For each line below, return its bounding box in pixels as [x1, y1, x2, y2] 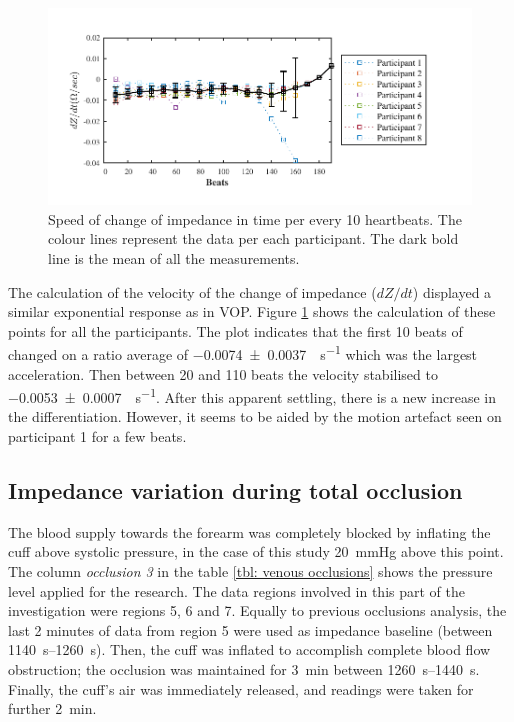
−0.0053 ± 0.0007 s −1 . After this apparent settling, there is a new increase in [8, 384, 496, 407]
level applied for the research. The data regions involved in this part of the [8, 580, 465, 601]
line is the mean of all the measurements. [48, 248, 300, 269]
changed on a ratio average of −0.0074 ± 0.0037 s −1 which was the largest [8, 341, 478, 365]
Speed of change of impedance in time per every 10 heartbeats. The [48, 208, 462, 229]
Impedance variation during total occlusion [8, 475, 463, 506]
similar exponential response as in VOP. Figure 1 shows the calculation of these [8, 301, 496, 322]
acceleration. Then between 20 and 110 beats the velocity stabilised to [8, 363, 438, 384]
